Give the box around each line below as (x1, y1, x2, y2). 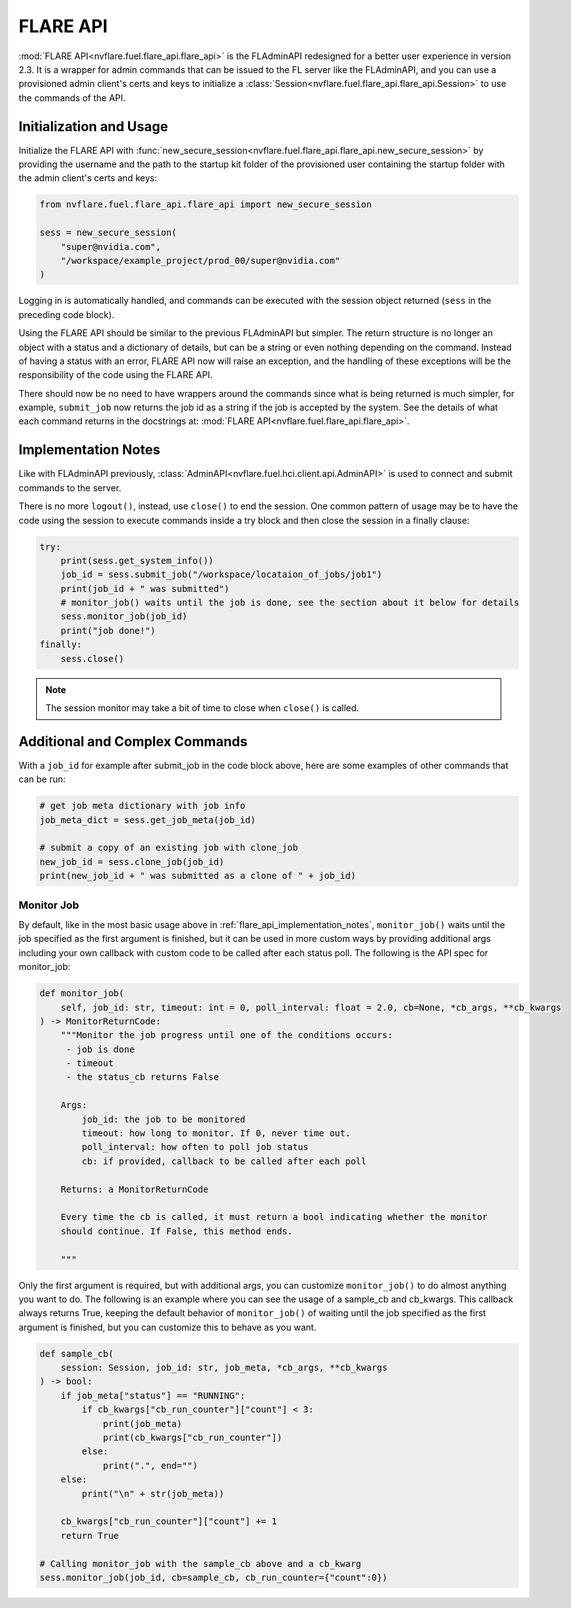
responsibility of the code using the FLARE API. (18, 369, 213, 381)
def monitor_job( (39, 988, 125, 999)
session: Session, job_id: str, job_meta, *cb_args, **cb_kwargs (60, 1362, 388, 1374)
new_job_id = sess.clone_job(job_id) (39, 856, 225, 867)
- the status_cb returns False (65, 1071, 220, 1083)
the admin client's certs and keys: (18, 172, 158, 184)
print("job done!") (60, 625, 157, 636)
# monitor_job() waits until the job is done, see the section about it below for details (60, 597, 520, 609)
